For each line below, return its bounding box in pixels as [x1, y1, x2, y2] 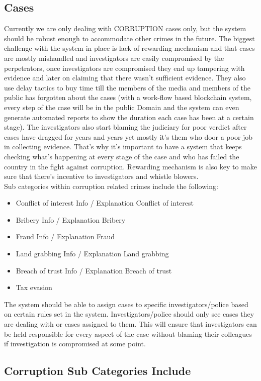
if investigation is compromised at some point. [4, 338, 146, 349]
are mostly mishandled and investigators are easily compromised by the [4, 52, 224, 63]
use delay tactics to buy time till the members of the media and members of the [4, 82, 250, 92]
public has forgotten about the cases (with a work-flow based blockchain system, [4, 92, 252, 103]
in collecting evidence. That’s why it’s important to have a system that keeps [4, 141, 242, 152]
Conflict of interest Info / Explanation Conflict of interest [16, 198, 194, 208]
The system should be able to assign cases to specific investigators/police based [4, 299, 248, 309]
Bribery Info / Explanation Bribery [16, 214, 126, 225]
